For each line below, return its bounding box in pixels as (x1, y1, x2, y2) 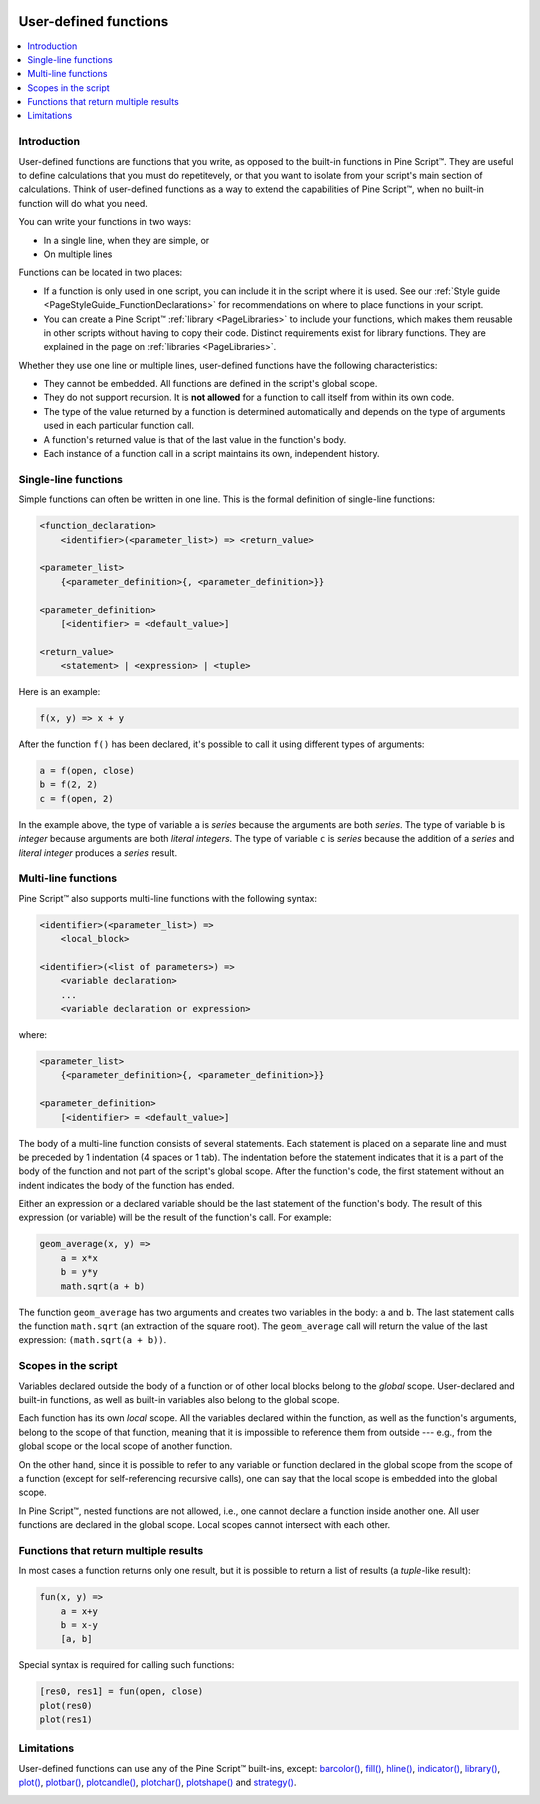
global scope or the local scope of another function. (18, 1440, 233, 1452)
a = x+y (60, 1605, 99, 1617)
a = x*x (60, 1252, 99, 1264)
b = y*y (60, 1266, 99, 1278)
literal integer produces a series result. (18, 846, 178, 859)
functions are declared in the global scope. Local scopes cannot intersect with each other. (18, 1519, 391, 1531)
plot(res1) (39, 1714, 93, 1725)
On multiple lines (43, 248, 113, 260)
